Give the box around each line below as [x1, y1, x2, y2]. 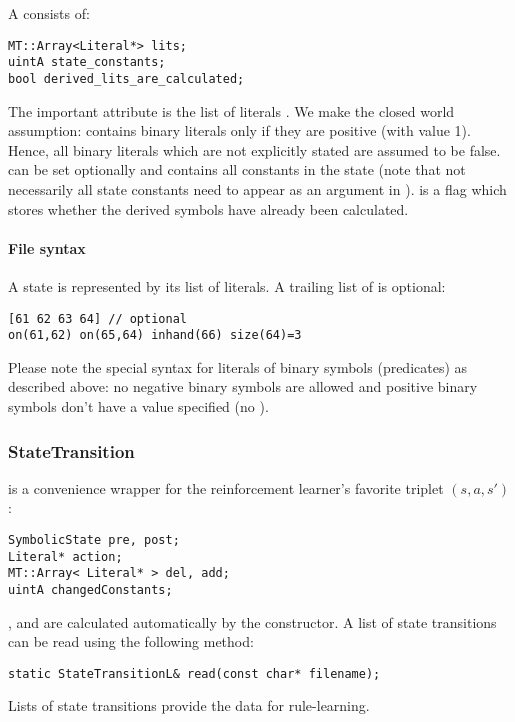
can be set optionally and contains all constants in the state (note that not [8, 159, 466, 180]
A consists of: [8, 3, 90, 23]
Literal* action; [8, 549, 123, 564]
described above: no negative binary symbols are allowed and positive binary [8, 376, 478, 397]
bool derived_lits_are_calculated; [8, 71, 245, 86]
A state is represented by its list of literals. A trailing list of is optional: [8, 275, 446, 296]
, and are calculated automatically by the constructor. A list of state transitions [8, 611, 497, 632]
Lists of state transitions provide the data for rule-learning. [8, 695, 370, 716]
